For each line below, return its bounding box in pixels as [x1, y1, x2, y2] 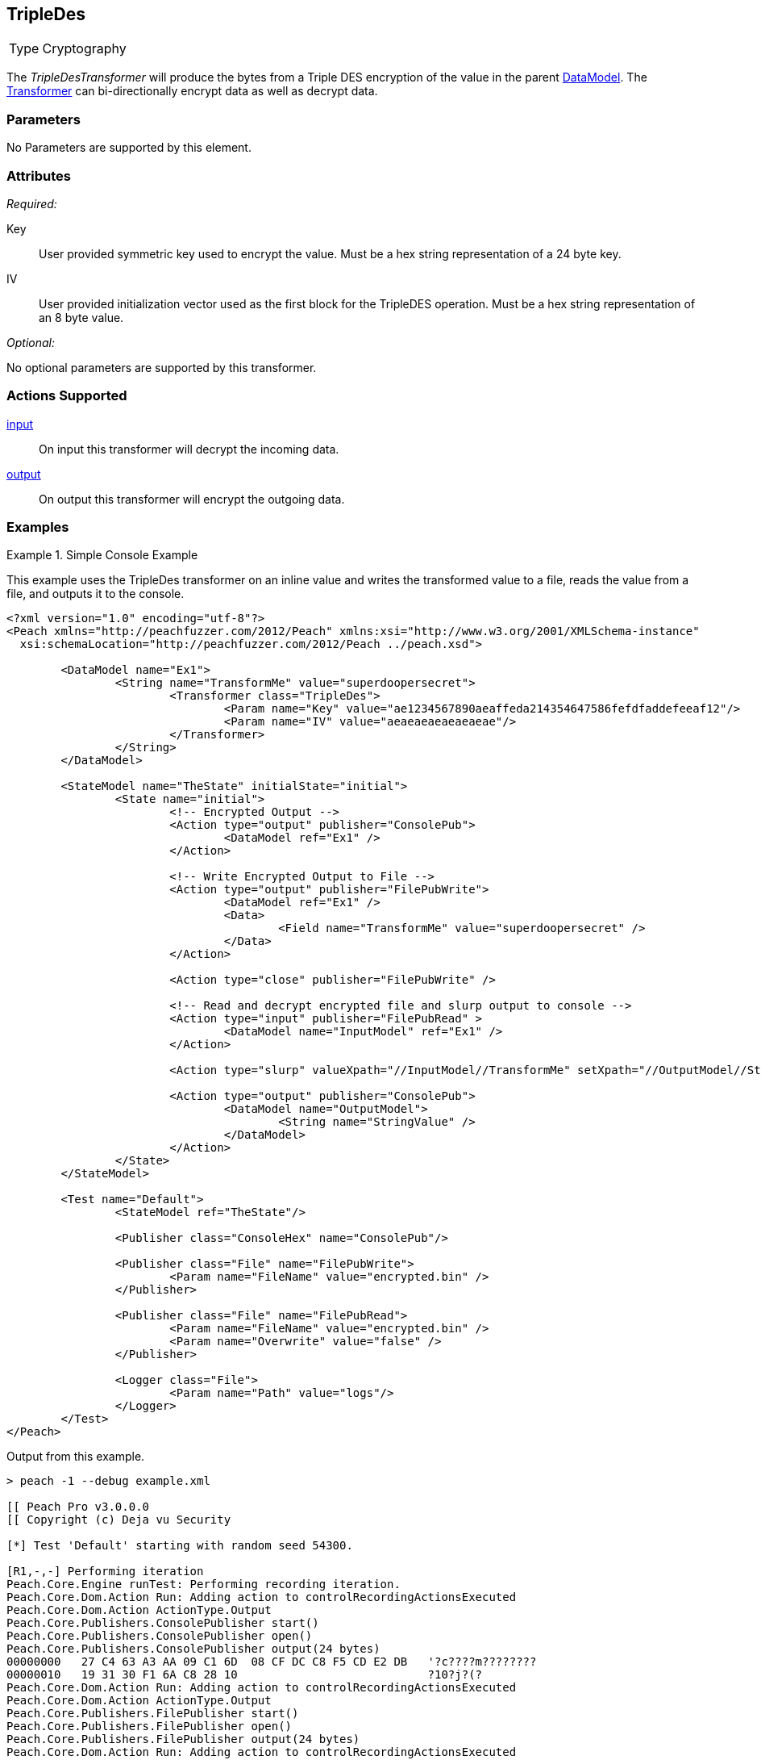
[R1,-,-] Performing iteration [6, 1565, 204, 1578]
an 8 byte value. [39, 310, 124, 324]
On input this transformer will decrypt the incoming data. [39, 441, 339, 456]
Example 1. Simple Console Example [6, 548, 198, 562]
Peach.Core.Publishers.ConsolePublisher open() [6, 1629, 313, 1643]
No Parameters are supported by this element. [6, 140, 252, 155]
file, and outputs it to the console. [6, 587, 185, 601]
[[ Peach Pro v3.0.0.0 [6, 1500, 150, 1514]
